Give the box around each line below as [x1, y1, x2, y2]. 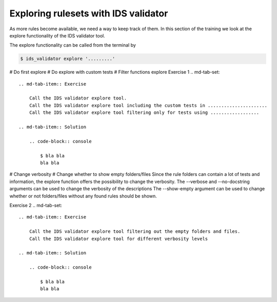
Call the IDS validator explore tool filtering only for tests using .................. [29, 110, 260, 115]
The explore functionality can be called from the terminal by [9, 42, 136, 48]
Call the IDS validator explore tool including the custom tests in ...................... [29, 103, 268, 108]
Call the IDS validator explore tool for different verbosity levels [29, 236, 208, 241]
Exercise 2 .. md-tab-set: [9, 202, 63, 208]
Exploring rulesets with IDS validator [9, 8, 168, 19]
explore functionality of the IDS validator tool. [9, 32, 105, 38]
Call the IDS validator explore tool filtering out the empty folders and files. [29, 229, 241, 234]
